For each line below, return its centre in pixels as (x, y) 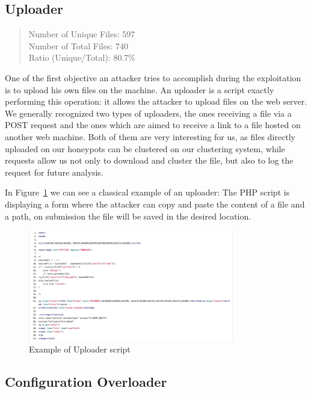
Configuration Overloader (86, 382)
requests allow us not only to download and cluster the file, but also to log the (149, 160)
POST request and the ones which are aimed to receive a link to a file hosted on (153, 125)
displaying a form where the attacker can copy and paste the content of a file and (155, 204)
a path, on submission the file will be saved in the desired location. (128, 216)
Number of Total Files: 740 (78, 45)
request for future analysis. (54, 172)
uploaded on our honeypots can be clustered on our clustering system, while (145, 148)
